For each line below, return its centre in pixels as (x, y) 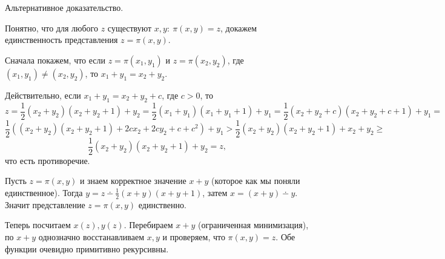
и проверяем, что (194, 236)
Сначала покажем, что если (55, 60)
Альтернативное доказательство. (64, 7)
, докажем (239, 28)
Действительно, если (43, 95)
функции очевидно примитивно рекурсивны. (87, 248)
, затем (215, 192)
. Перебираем (148, 225)
